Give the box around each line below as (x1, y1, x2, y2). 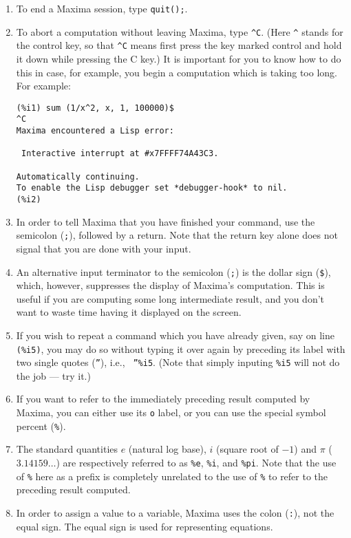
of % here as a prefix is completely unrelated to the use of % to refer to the (16, 469, 328, 483)
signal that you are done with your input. (16, 241, 191, 255)
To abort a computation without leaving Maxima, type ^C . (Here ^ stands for (16, 24, 343, 39)
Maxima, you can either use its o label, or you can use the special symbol (16, 405, 326, 420)
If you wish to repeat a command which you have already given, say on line (16, 327, 335, 342)
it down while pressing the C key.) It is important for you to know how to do (16, 51, 341, 65)
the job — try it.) (16, 368, 91, 383)
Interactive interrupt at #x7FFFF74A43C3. (21, 149, 219, 159)
